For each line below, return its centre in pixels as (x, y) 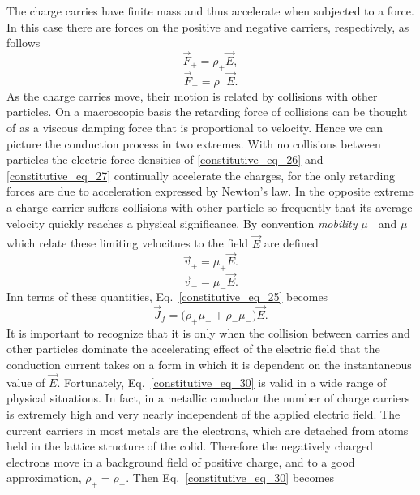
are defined (291, 243)
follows (24, 43)
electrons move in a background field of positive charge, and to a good (181, 461)
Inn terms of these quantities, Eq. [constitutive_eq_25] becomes (167, 297)
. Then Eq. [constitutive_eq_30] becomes (230, 478)
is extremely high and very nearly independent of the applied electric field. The (204, 414)
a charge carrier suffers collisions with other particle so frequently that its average (210, 207)
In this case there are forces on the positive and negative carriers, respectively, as (208, 26)
